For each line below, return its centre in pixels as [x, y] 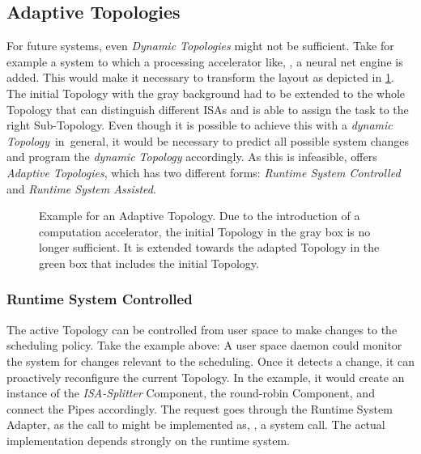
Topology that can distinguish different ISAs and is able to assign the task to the [208, 109]
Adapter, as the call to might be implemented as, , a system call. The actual [196, 424]
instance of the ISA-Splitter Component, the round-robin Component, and [191, 393]
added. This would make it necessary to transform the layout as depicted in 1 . [200, 77]
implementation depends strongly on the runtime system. [148, 440]
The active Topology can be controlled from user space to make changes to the [202, 329]
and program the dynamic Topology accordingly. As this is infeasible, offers [192, 157]
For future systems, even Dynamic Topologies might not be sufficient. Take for [200, 46]
